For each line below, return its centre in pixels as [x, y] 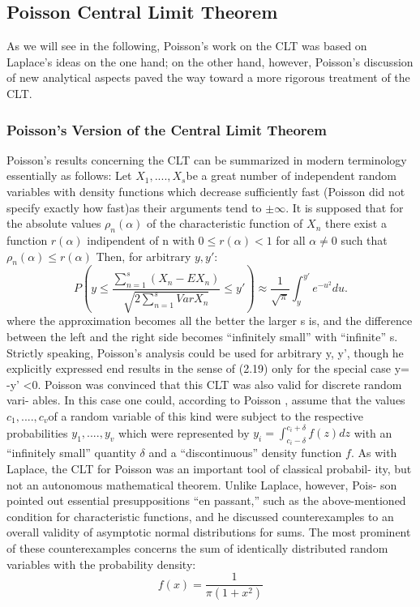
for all [291, 239]
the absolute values [54, 223]
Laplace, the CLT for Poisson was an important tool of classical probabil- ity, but [209, 469]
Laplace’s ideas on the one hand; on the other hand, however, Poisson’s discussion [210, 61]
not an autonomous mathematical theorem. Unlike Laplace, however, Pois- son [202, 484]
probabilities [37, 432]
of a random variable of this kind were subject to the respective [206, 415]
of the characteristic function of [225, 223]
